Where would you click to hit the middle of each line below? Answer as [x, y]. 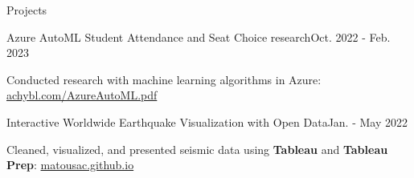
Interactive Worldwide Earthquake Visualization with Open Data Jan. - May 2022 [207, 121]
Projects [27, 10]
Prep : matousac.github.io [70, 165]
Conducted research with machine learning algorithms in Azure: [164, 79]
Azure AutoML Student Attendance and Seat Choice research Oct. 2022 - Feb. [199, 36]
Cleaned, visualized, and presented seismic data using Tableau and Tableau [197, 149]
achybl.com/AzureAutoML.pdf [82, 95]
